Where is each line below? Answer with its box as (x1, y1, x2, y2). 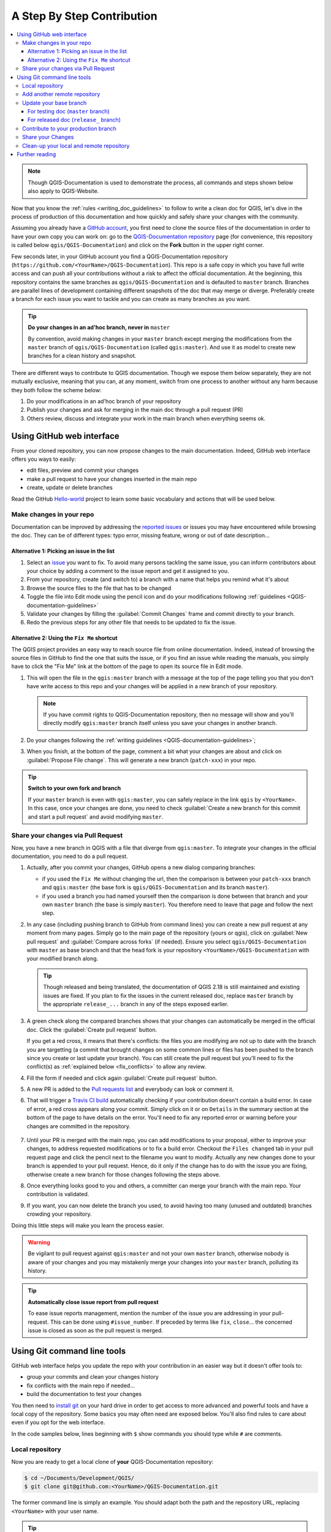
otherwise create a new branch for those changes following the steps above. (26, 1170, 221, 1178)
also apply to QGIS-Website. (28, 188, 99, 195)
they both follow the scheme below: (11, 386, 102, 393)
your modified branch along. (26, 955, 99, 962)
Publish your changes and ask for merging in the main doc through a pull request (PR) (26, 406, 243, 414)
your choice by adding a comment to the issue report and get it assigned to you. (26, 567, 229, 574)
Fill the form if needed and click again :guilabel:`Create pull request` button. (26, 1074, 218, 1082)
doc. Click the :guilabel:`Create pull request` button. (26, 1026, 158, 1033)
